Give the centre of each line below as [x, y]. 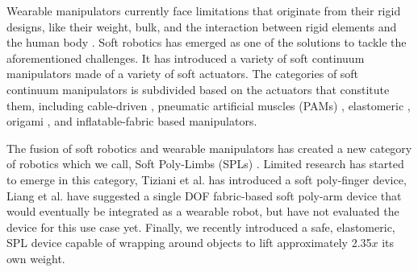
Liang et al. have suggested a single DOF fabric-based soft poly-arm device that [204, 195]
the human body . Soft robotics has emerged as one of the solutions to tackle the [207, 42]
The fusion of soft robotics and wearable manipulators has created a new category [209, 148]
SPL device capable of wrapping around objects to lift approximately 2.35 [189, 243]
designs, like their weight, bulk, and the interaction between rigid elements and [202, 26]
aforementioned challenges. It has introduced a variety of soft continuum [186, 58]
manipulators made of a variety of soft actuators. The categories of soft [183, 74]
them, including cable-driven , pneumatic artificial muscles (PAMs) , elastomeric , [209, 105]
